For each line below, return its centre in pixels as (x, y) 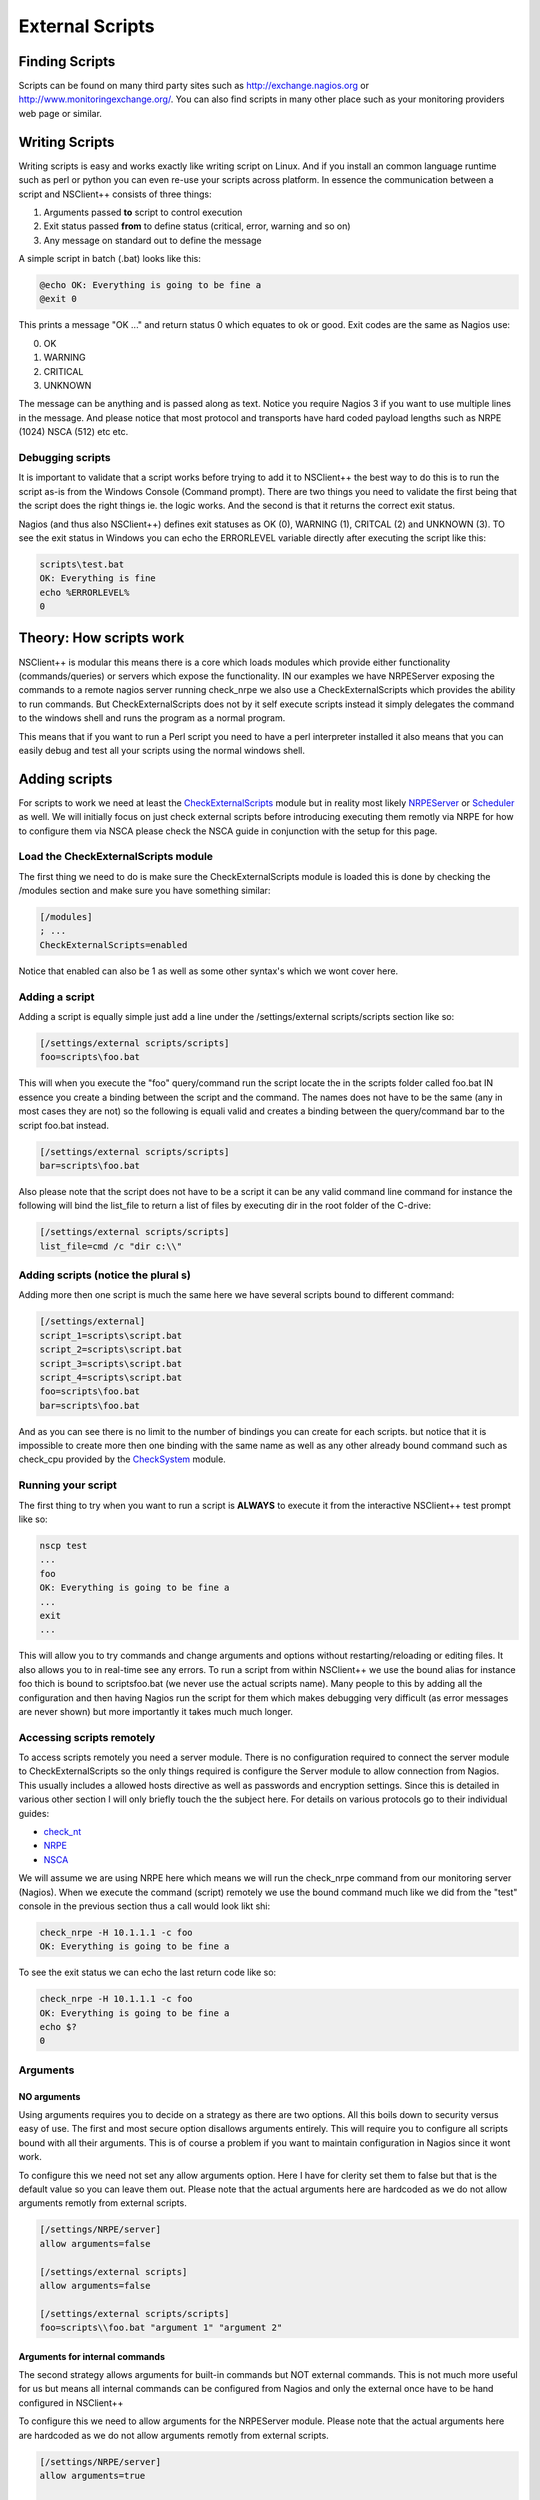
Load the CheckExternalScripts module (116, 857)
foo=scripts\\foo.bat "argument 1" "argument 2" (161, 2328)
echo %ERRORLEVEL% (84, 592)
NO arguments (49, 2096)
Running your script (67, 1485)
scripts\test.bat (82, 564)
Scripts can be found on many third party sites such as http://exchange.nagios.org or (194, 86)
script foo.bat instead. (64, 1125)
